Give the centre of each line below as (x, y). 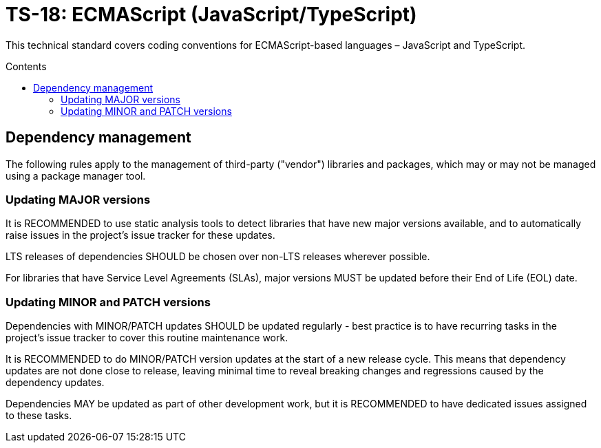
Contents (26, 66)
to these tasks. (39, 416)
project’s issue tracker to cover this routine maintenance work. (147, 338)
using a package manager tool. (76, 175)
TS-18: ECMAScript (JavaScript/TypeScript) (211, 14)
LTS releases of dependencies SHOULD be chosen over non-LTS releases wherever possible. (218, 257)
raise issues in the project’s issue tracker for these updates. (140, 235)
